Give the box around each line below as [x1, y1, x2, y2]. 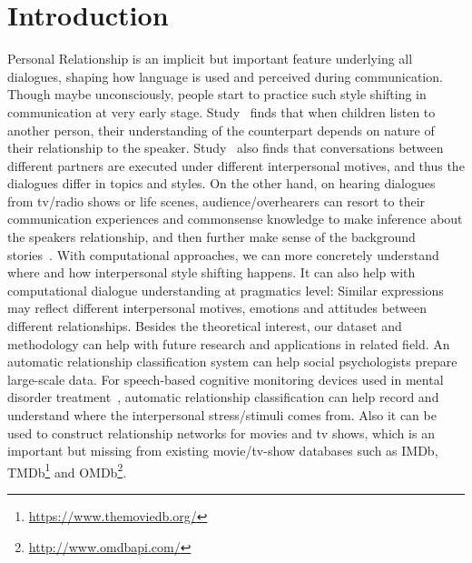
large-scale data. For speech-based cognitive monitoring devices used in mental [7, 369, 444, 388]
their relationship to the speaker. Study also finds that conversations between [7, 138, 444, 157]
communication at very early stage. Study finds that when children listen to [7, 102, 436, 121]
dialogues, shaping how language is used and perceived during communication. [7, 66, 443, 85]
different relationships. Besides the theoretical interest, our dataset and [7, 317, 402, 336]
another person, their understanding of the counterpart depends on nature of [7, 120, 435, 139]
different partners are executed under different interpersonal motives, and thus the [7, 156, 465, 175]
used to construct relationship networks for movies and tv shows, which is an [7, 423, 435, 442]
